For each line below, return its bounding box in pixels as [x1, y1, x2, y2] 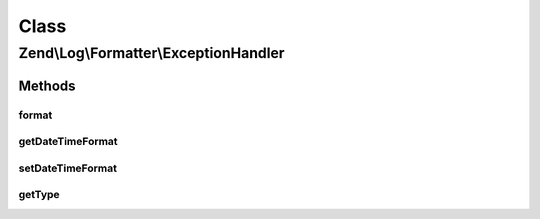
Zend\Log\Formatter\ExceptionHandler [18, 44, 285, 62]
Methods [18, 77, 76, 94]
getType [18, 188, 60, 202]
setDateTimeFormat [18, 161, 117, 175]
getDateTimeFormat [18, 135, 119, 149]
